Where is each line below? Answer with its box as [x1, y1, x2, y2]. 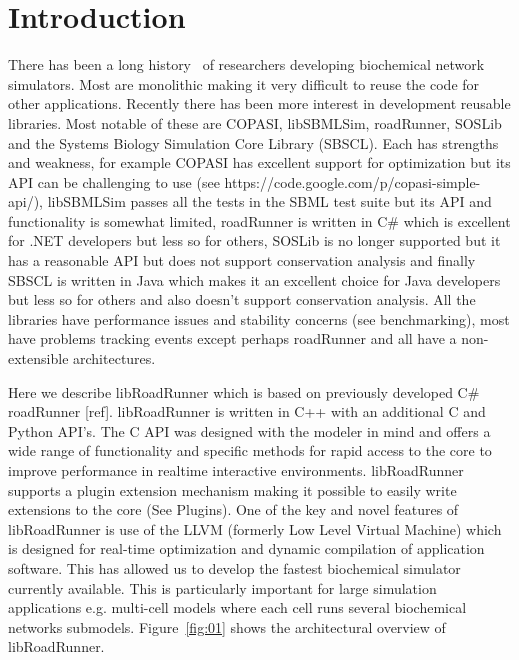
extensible [8, 348, 69, 369]
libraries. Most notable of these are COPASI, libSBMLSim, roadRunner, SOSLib [8, 112, 502, 133]
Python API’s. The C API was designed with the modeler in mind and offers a [8, 420, 491, 441]
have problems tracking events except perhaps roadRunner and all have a [8, 328, 457, 349]
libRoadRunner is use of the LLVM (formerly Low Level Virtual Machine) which [8, 518, 502, 539]
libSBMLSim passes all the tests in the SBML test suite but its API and [47, 191, 492, 212]
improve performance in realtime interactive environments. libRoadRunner [8, 460, 464, 480]
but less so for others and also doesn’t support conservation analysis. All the [8, 289, 476, 310]
